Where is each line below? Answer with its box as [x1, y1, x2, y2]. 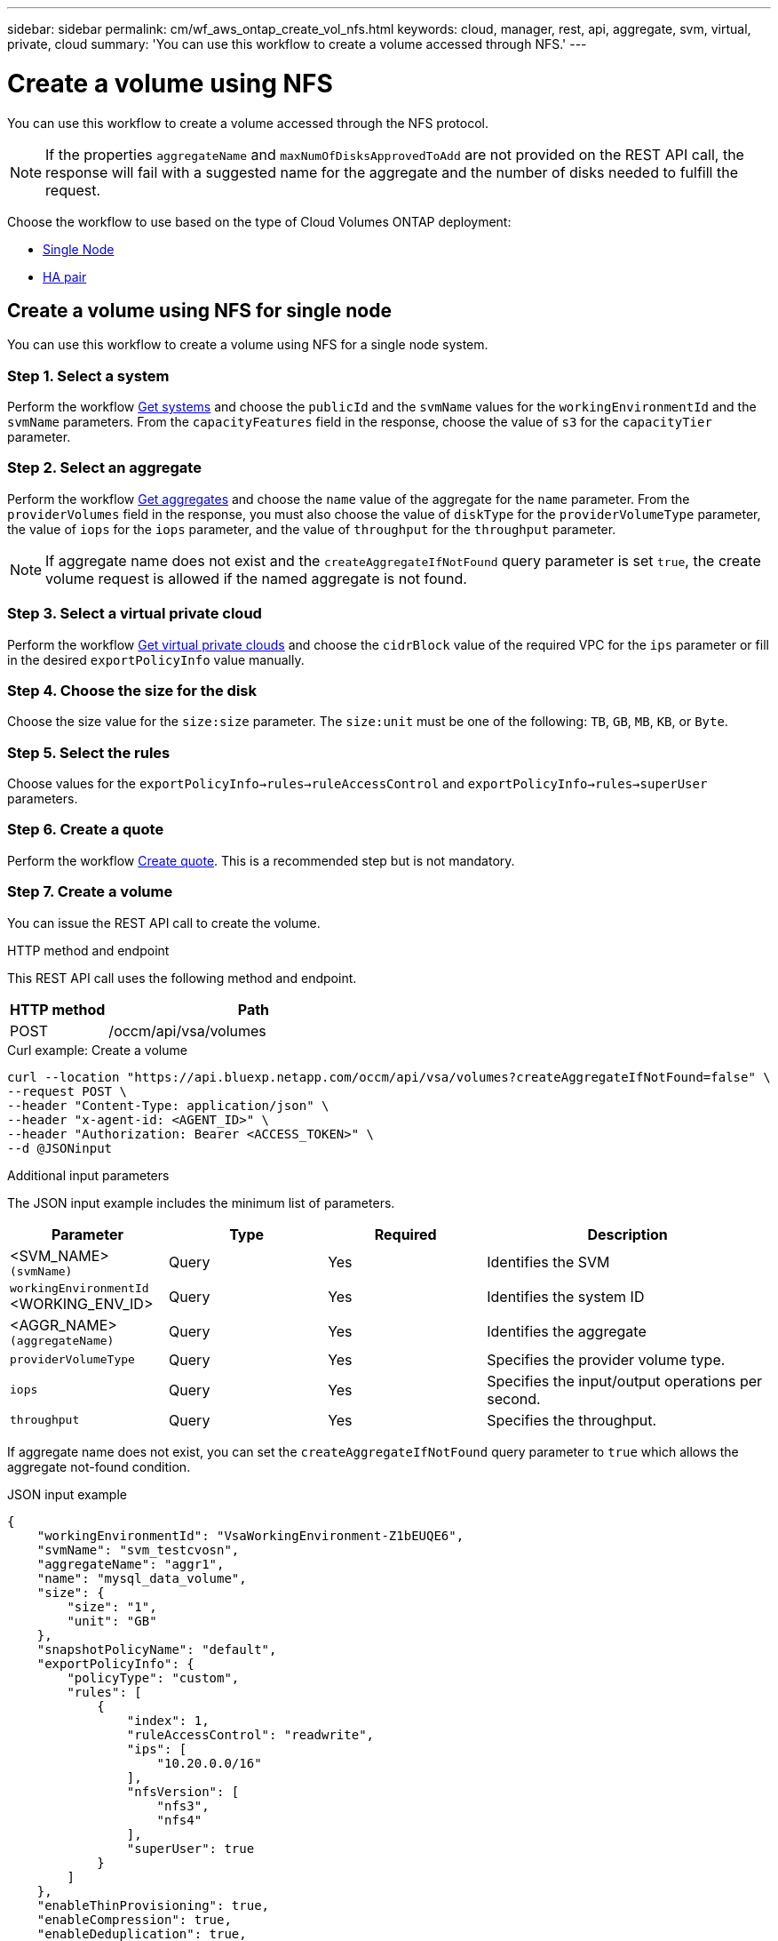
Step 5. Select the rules [7, 743, 171, 762]
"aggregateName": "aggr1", [36, 1556, 225, 1571]
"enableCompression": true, [36, 1912, 232, 1927]
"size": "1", [67, 1599, 157, 1614]
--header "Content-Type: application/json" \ [7, 1098, 329, 1113]
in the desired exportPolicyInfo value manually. [7, 651, 305, 667]
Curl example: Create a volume [7, 1042, 187, 1058]
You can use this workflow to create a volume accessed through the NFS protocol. [7, 115, 488, 131]
